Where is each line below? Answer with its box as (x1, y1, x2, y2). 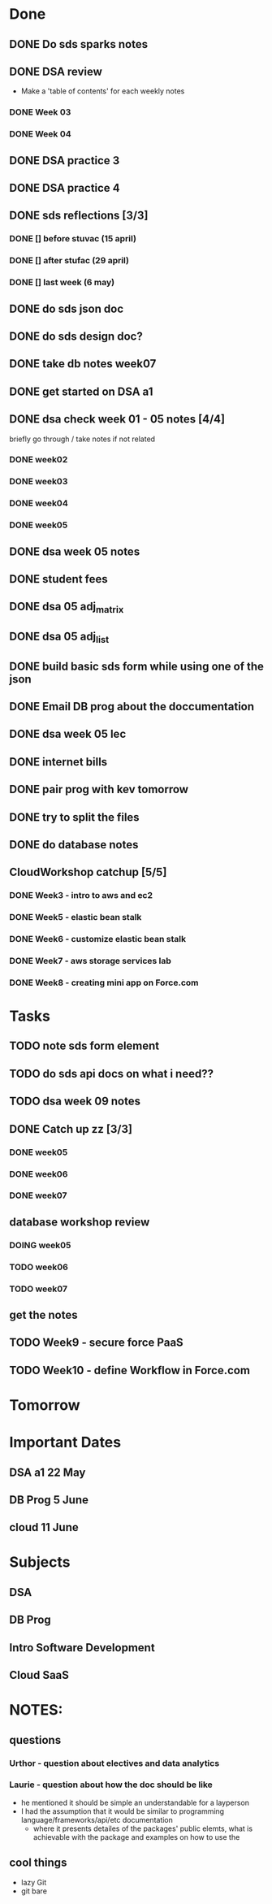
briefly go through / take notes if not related (9, 434, 156, 444)
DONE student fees (9, 572, 108, 586)
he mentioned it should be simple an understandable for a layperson (20, 1798, 250, 1807)
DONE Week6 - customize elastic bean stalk (9, 934, 186, 945)
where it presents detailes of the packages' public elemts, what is (32, 1824, 253, 1833)
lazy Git (20, 1877, 47, 1887)
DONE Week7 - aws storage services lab (9, 955, 171, 966)
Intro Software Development (9, 1641, 155, 1655)
